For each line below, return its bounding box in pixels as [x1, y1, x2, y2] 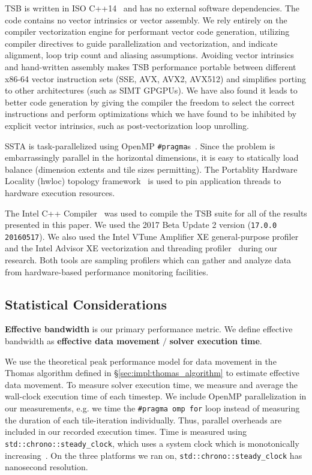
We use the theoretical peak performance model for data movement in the [5, 354, 277, 367]
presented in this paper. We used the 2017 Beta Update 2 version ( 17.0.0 [5, 218, 277, 231]
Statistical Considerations [5, 294, 167, 313]
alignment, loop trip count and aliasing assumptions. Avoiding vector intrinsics [5, 49, 294, 61]
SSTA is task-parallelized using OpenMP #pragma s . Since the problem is [5, 139, 275, 152]
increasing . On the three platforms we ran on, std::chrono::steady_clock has [5, 449, 302, 461]
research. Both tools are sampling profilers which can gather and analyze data [5, 254, 292, 266]
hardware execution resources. [5, 186, 115, 199]
